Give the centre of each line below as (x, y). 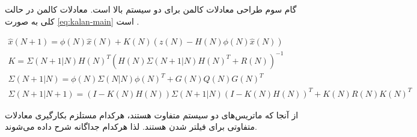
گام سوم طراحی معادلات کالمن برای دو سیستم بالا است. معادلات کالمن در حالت (151, 9)
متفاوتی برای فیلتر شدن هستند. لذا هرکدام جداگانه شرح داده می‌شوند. (131, 126)
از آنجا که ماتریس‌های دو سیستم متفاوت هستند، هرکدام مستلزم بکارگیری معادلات (152, 114)
